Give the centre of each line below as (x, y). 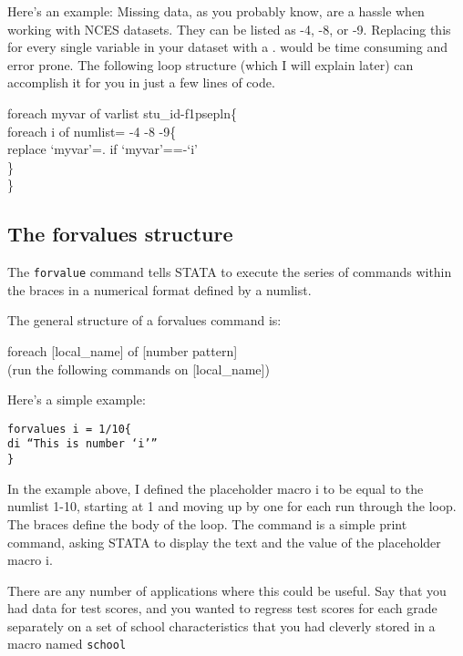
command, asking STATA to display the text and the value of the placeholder (224, 542)
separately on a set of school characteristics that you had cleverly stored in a (221, 625)
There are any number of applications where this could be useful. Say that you (227, 590)
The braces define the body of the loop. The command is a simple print (207, 523)
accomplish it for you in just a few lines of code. (141, 82)
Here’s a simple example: (77, 400)
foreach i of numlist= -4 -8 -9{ (92, 131)
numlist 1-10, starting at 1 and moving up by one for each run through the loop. (232, 506)
